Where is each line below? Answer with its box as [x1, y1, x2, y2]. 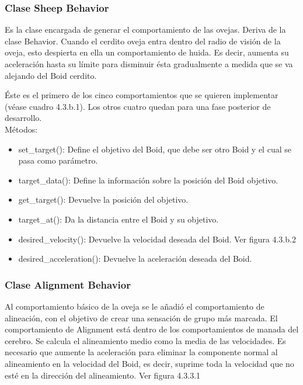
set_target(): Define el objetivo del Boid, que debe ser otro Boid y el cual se [18, 143, 291, 155]
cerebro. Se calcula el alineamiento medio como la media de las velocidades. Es [5, 334, 286, 346]
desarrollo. [5, 112, 42, 124]
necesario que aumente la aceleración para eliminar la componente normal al [5, 346, 278, 358]
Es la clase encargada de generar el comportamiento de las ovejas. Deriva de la [5, 23, 286, 36]
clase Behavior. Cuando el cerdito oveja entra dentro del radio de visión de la [5, 34, 281, 47]
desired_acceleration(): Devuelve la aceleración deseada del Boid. [18, 252, 252, 265]
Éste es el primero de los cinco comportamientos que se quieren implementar [5, 89, 278, 101]
